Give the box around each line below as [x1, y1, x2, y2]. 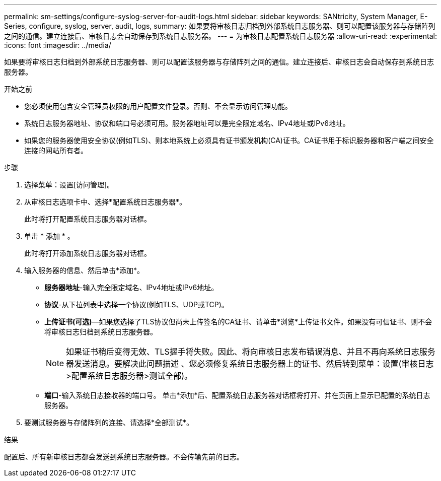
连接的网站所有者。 [24, 146, 88, 155]
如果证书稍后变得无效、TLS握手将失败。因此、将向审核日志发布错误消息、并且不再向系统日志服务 [66, 347, 435, 357]
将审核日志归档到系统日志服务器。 [44, 327, 157, 336]
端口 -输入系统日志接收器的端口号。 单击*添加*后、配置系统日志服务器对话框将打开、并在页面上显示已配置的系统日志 [44, 391, 430, 399]
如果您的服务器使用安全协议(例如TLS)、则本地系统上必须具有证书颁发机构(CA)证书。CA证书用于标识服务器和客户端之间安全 [24, 136, 434, 145]
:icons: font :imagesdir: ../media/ [4, 41, 111, 49]
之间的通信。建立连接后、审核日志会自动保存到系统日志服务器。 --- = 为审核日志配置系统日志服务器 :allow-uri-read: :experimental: [4, 32, 437, 40]
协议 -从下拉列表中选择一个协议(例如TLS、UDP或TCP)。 [44, 300, 229, 309]
